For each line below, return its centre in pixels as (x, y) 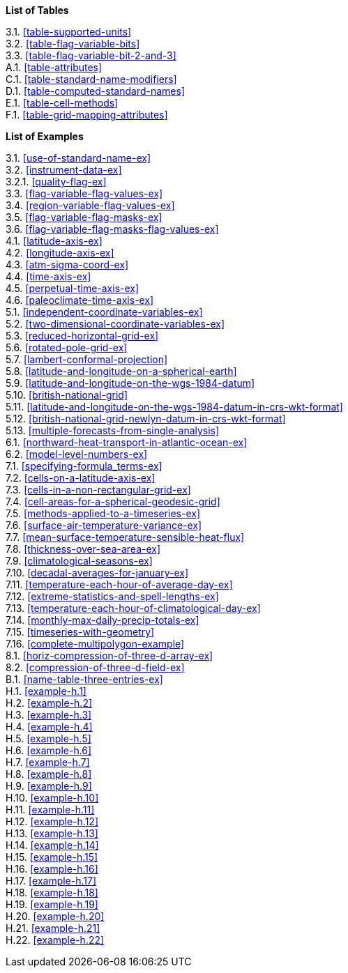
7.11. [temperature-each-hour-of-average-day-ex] (119, 584)
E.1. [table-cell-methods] (62, 103)
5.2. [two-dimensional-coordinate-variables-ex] (115, 324)
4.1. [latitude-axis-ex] (54, 241)
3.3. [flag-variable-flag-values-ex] (84, 193)
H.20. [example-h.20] (55, 916)
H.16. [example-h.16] (52, 869)
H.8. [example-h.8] (49, 774)
